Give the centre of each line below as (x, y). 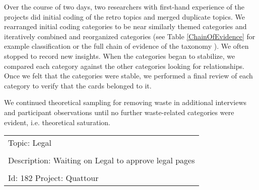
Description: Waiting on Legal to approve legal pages (102, 160)
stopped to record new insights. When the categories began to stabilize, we (120, 56)
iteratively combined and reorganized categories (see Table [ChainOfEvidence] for (130, 36)
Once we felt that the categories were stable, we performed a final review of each (128, 76)
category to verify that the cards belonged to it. (78, 85)
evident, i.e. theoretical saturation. (57, 122)
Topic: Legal (30, 143)
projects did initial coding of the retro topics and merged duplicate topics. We (124, 16)
